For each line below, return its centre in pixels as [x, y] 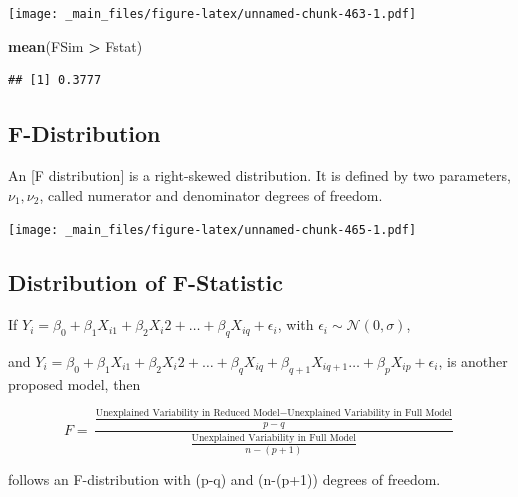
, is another [473, 360]
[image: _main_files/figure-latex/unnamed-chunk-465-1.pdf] [212, 230]
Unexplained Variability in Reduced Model [187, 413]
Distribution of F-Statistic [145, 282]
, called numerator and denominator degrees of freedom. [211, 194]
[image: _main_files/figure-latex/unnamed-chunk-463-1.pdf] [212, 14]
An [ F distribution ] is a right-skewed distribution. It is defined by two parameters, [259, 175]
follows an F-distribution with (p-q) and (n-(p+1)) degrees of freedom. [224, 478]
